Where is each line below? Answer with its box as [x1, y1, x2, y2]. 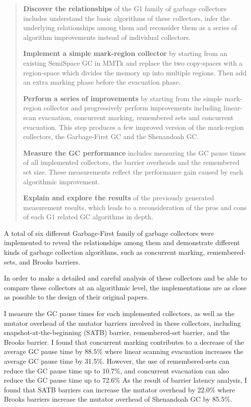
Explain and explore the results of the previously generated [23, 193, 214, 203]
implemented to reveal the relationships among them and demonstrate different [4, 237, 240, 248]
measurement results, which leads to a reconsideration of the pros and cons [23, 202, 247, 212]
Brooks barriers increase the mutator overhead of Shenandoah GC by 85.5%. [4, 394, 233, 404]
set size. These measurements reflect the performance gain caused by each [23, 166, 243, 177]
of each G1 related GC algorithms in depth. [23, 212, 153, 222]
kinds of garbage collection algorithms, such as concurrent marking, [4, 247, 205, 257]
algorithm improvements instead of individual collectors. [23, 32, 191, 42]
